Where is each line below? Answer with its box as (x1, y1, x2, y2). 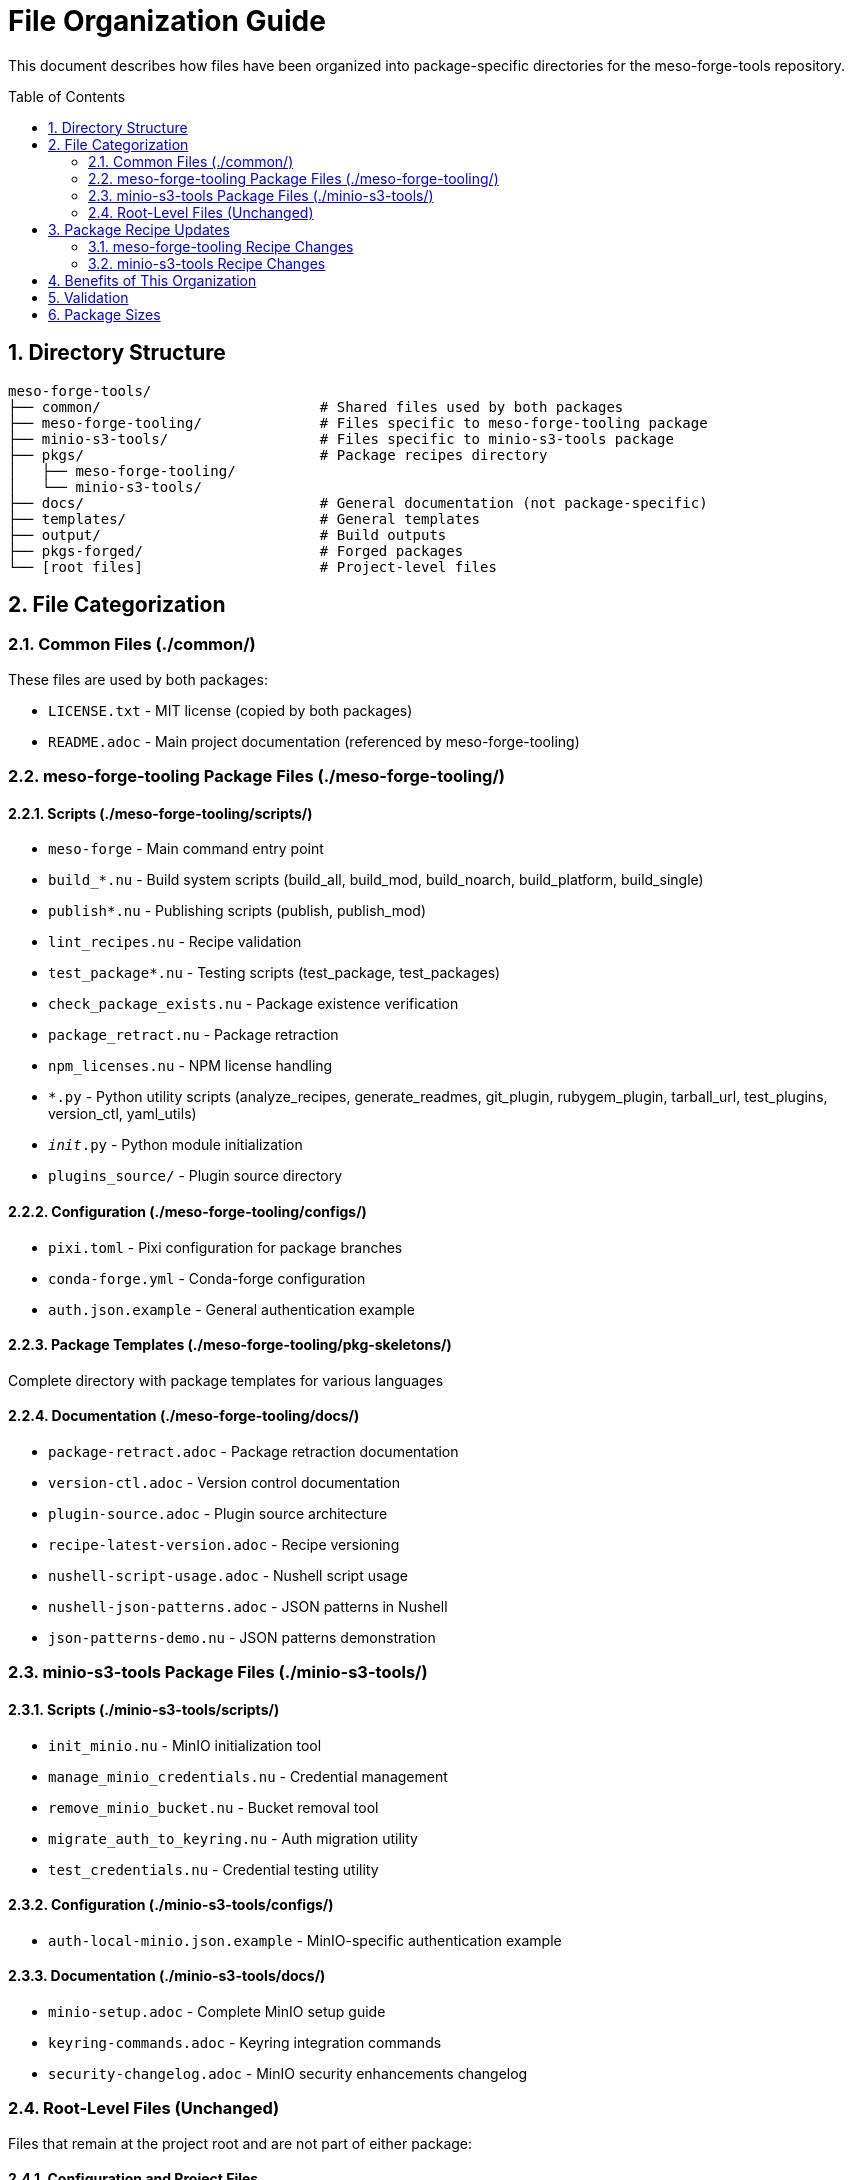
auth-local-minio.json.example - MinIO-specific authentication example (48, 1931, 562, 1949)
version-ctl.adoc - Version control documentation (48, 1474, 401, 1492)
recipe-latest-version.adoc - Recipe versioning (48, 1536, 400, 1554)
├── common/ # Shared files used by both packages (8, 398, 624, 415)
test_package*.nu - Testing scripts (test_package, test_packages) (48, 964, 501, 982)
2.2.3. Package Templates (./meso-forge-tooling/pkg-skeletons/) (8, 1336, 452, 1354)
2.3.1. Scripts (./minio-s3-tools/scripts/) (8, 1701, 280, 1719)
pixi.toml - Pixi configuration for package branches (48, 1238, 403, 1256)
